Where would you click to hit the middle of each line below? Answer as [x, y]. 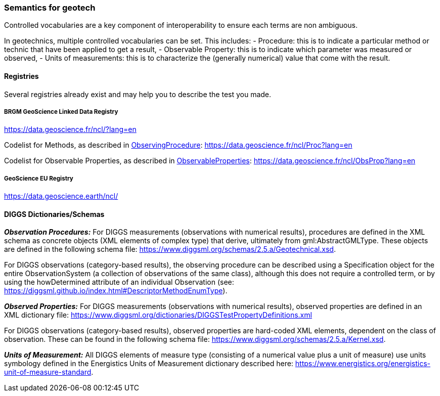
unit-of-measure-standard [48, 372]
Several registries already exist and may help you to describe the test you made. [138, 94]
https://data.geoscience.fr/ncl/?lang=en [70, 129]
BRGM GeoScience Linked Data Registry [61, 112]
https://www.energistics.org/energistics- [363, 364]
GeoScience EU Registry [39, 178]
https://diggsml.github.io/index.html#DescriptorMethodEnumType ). [116, 291]
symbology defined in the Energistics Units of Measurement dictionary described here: [149, 364]
